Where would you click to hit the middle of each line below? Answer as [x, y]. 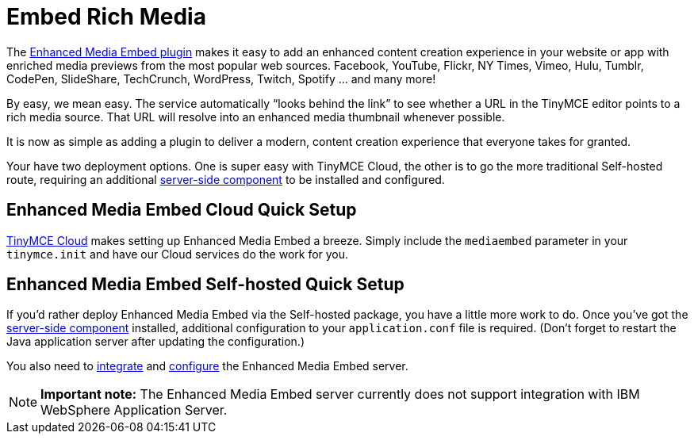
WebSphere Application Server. [134, 410]
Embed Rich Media [106, 17]
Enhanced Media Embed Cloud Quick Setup [182, 210]
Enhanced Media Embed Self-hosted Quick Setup [205, 285]
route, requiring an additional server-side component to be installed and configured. [226, 179]
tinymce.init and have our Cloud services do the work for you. [178, 254]
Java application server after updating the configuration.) [156, 342]
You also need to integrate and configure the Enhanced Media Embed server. [207, 366]
